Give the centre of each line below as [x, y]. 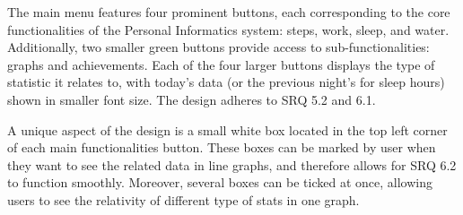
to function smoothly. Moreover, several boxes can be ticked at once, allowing [220, 182]
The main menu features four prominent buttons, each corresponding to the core [229, 12]
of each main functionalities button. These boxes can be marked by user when [222, 147]
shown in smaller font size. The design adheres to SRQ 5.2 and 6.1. [192, 99]
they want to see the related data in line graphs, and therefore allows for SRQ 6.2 [232, 164]
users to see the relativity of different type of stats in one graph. [183, 199]
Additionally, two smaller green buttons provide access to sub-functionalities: [218, 47]
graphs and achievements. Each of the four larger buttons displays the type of [221, 64]
